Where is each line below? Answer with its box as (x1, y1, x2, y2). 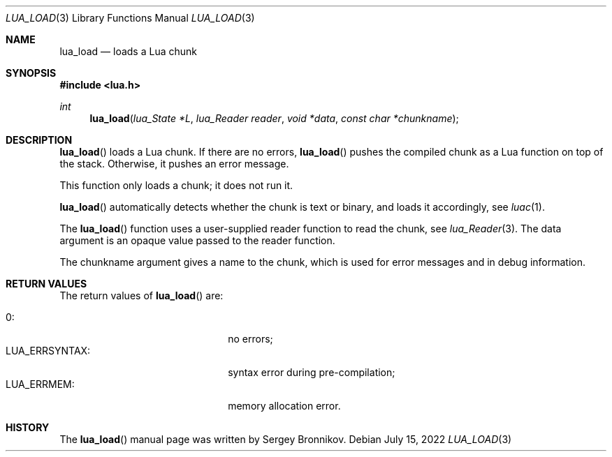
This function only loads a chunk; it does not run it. (59, 179, 293, 191)
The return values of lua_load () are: (59, 290, 224, 301)
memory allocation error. (228, 400, 341, 412)
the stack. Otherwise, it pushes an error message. (59, 158, 289, 170)
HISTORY (6, 421, 50, 433)
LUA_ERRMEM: (6, 378, 75, 390)
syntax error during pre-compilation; (228, 366, 395, 378)
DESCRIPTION (6, 134, 73, 146)
